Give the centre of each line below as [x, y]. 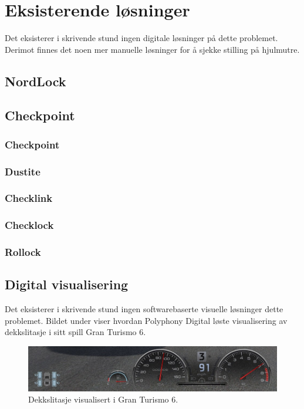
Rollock [23, 252]
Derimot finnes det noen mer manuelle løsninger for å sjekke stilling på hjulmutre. [152, 49]
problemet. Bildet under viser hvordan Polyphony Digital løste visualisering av [146, 320]
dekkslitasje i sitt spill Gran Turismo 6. [75, 332]
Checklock [29, 225]
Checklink [29, 198]
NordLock [36, 81]
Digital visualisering [67, 284]
